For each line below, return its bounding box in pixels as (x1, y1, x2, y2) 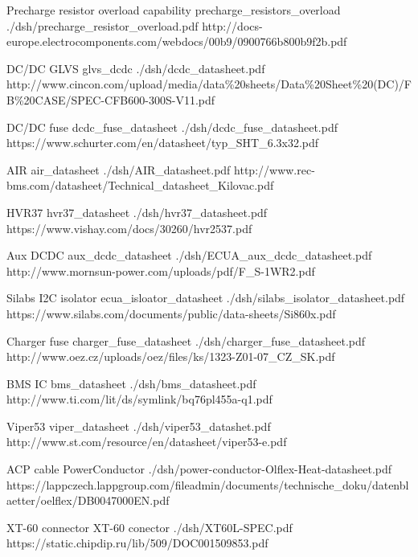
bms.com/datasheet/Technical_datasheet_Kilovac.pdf (6, 177, 274, 194)
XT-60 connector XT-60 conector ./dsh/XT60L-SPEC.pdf (6, 518, 293, 535)
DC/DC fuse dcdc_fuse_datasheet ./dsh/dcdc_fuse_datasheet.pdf (6, 118, 338, 135)
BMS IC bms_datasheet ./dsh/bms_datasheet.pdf (6, 375, 256, 391)
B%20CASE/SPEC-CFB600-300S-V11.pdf (6, 91, 215, 108)
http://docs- (202, 17, 263, 34)
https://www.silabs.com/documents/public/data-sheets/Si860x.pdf (6, 305, 336, 322)
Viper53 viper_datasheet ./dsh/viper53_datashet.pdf (6, 417, 271, 434)
